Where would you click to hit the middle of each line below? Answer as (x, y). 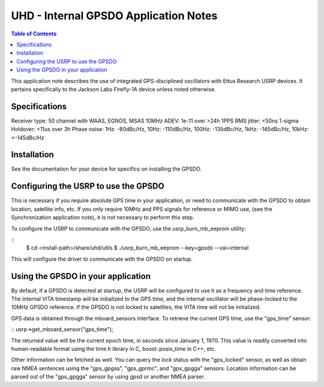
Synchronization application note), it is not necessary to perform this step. (103, 218)
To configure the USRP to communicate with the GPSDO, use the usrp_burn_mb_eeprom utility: (128, 228)
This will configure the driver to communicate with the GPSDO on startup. (102, 259)
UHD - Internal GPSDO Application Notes (114, 16)
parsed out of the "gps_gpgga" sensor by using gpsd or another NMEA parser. (108, 377)
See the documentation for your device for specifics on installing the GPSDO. (106, 169)
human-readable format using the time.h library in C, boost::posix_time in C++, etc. (113, 349)
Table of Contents (34, 34)
